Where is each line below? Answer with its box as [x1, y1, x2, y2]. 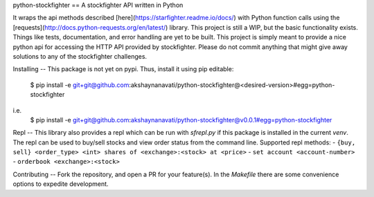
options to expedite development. [12, 180, 109, 188]
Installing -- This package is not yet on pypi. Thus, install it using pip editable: [12, 65, 234, 73]
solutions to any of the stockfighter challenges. [12, 52, 148, 60]
